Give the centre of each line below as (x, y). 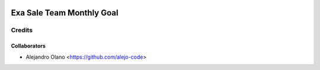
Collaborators (28, 46)
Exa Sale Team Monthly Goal (65, 13)
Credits (22, 30)
